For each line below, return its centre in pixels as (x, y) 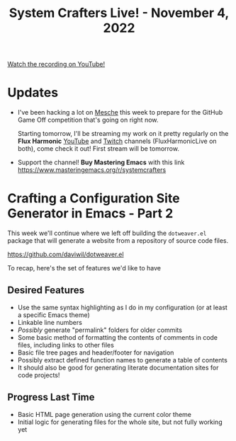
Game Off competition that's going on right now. (88, 120)
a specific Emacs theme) (54, 315)
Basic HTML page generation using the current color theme (105, 414)
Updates (33, 93)
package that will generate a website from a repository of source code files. (118, 241)
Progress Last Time (51, 397)
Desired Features (46, 291)
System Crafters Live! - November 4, (119, 13)
